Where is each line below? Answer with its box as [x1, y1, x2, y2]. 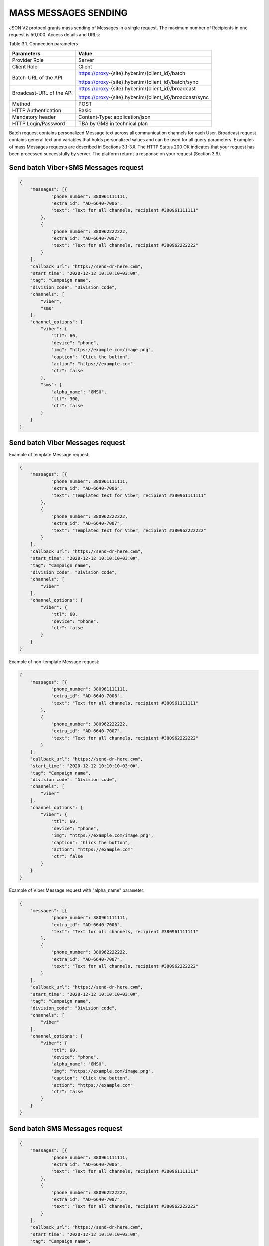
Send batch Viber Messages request [9, 438, 125, 447]
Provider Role [12, 56, 44, 63]
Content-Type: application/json [78, 113, 151, 120]
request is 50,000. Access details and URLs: [9, 31, 100, 37]
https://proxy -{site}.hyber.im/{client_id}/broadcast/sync [78, 94, 209, 101]
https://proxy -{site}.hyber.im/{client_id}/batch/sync [78, 78, 199, 85]
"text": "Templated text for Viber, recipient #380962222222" [51, 527, 207, 533]
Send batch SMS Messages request [9, 1124, 123, 1133]
